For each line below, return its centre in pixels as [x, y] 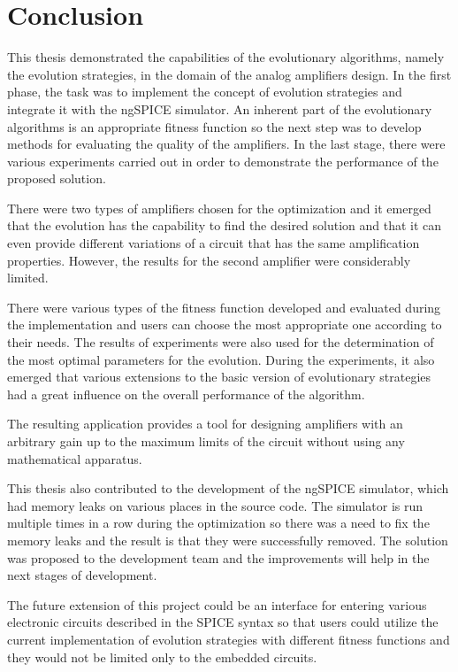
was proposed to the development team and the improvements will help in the [218, 557]
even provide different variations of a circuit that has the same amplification [214, 243]
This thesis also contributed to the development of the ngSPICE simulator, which [228, 488]
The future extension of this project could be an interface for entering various [217, 604]
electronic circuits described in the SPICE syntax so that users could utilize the [223, 622]
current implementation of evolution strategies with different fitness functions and [229, 639]
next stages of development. [82, 575]
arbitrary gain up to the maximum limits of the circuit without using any [206, 441]
